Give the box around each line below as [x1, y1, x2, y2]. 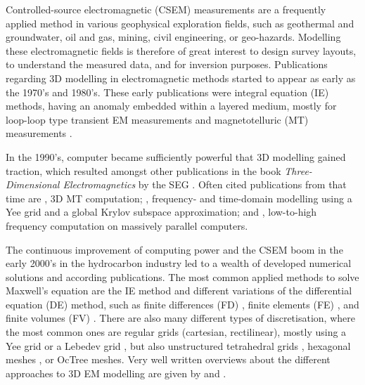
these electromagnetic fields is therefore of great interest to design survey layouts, [6, 43, 357, 58]
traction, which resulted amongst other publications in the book [6, 163, 281, 178]
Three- [284, 163, 312, 178]
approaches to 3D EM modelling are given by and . [6, 365, 226, 380]
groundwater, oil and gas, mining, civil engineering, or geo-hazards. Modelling [6, 30, 341, 44]
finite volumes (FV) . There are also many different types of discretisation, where [6, 311, 355, 325]
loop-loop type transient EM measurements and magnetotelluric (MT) [6, 112, 309, 126]
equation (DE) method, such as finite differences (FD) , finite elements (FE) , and [6, 296, 359, 311]
